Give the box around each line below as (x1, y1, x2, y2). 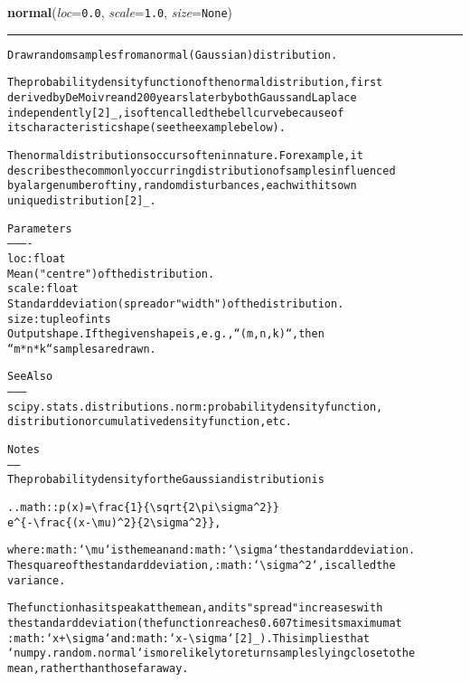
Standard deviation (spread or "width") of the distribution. (7, 297, 344, 310)
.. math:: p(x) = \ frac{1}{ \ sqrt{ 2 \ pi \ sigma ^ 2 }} (7, 501, 279, 515)
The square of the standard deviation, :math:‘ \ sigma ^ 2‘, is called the (7, 559, 396, 573)
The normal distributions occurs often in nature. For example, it (7, 148, 363, 162)
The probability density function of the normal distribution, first (7, 76, 383, 90)
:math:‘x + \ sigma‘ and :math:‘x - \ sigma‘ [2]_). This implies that (7, 631, 370, 645)
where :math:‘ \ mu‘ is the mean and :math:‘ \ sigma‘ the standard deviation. (7, 544, 416, 557)
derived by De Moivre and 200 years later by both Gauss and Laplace (7, 90, 357, 104)
